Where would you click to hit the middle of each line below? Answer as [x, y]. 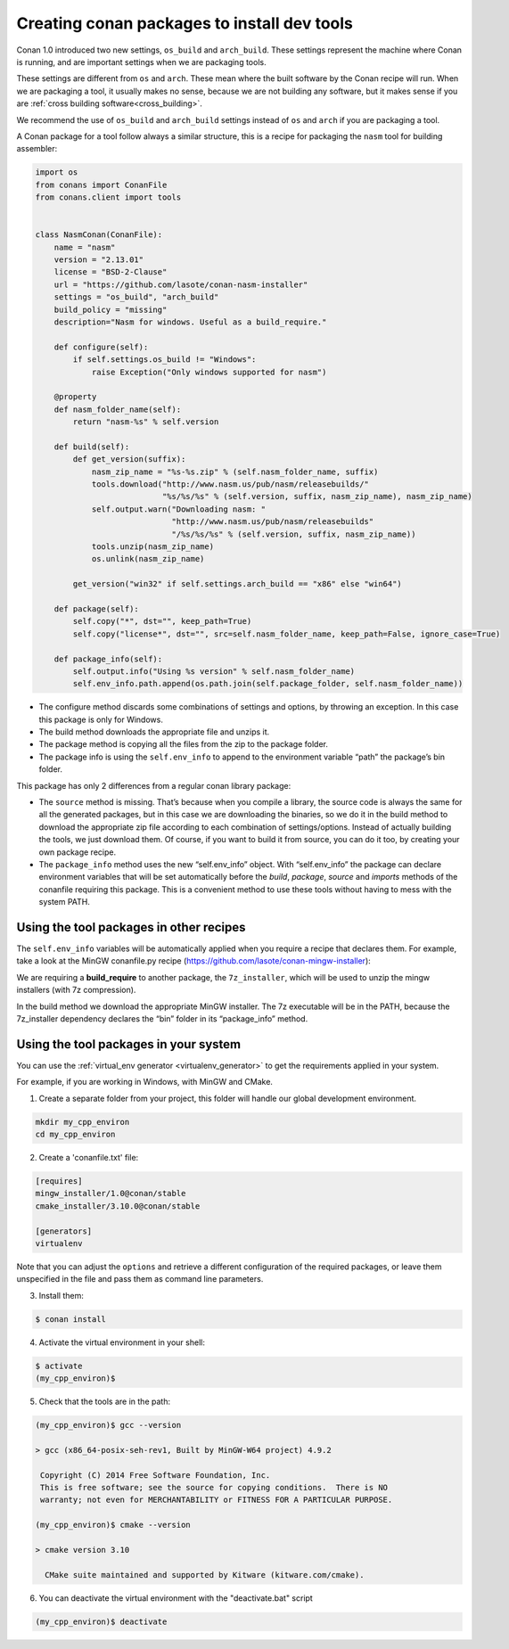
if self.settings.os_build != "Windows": [164, 360]
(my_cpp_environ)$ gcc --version [108, 1425]
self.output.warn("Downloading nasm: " [179, 509]
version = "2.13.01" [99, 260]
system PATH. [65, 902]
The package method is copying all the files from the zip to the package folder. [184, 744]
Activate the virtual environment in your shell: [122, 1342]
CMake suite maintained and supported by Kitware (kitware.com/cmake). [205, 1575]
